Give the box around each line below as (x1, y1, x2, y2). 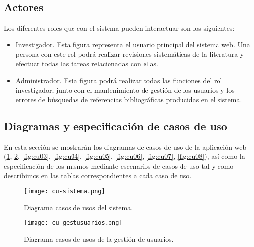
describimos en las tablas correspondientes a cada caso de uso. (4, 170, 192, 181)
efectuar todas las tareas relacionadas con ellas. (15, 58, 158, 68)
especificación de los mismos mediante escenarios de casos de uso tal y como (4, 160, 234, 171)
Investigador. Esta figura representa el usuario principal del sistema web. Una (15, 39, 250, 49)
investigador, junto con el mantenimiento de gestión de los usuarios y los (15, 85, 235, 95)
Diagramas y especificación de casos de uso (4, 118, 227, 133)
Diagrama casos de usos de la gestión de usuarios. (24, 233, 174, 244)
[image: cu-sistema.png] (24, 187, 105, 195)
